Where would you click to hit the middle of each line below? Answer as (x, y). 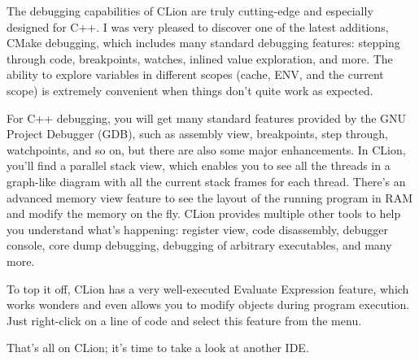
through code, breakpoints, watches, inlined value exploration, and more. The (200, 58)
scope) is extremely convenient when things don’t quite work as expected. (190, 90)
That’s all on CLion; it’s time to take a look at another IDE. (158, 348)
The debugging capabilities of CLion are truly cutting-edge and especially (190, 11)
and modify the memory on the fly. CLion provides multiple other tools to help (204, 213)
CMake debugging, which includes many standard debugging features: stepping (203, 43)
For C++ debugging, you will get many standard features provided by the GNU (207, 117)
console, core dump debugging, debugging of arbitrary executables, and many (199, 245)
